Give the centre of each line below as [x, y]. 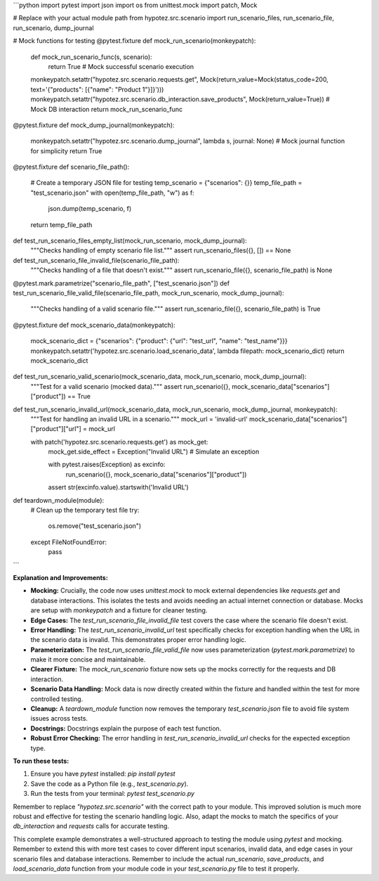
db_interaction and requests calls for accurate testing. [91, 826]
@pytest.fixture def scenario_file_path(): [71, 167]
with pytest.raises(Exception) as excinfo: [107, 465]
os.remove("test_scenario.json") [95, 526]
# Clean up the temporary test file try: [85, 510]
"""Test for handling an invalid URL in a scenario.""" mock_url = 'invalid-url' [139, 419]
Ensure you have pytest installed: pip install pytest [103, 774]
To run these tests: [41, 761]
